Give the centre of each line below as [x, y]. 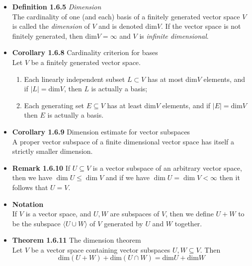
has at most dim [172, 79]
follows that [30, 187]
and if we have [128, 177]
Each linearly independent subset [75, 79]
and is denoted [121, 26]
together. [188, 223]
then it [230, 177]
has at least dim [131, 105]
